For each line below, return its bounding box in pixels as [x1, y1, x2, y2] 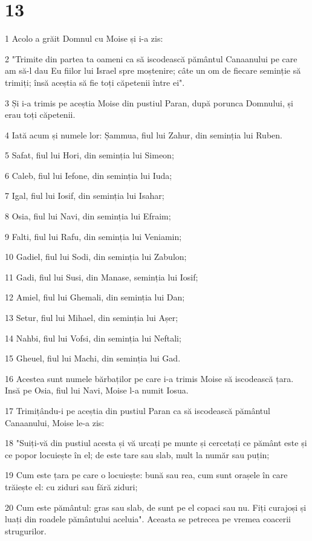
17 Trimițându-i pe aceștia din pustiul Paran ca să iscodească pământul [5, 404, 270, 416]
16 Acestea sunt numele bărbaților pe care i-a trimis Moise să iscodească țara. [5, 372, 294, 384]
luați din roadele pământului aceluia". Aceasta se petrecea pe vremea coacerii [5, 513, 291, 525]
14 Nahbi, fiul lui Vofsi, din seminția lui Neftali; [5, 331, 181, 344]
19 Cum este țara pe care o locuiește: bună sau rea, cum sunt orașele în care [5, 468, 288, 481]
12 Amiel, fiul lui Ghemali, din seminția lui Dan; [5, 291, 185, 303]
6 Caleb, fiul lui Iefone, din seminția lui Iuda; [5, 169, 172, 181]
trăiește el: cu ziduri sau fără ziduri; [5, 480, 138, 493]
